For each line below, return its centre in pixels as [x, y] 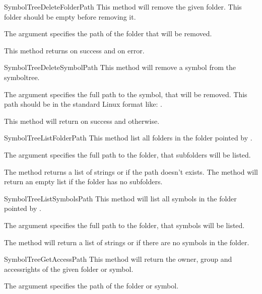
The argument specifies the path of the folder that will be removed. [108, 33]
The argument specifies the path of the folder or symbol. [91, 286]
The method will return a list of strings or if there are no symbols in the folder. [127, 242]
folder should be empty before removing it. [70, 16]
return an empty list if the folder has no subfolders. [83, 181]
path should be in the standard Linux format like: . [83, 104]
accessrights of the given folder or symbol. [69, 269]
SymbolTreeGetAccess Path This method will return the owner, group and [118, 259]
